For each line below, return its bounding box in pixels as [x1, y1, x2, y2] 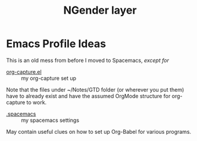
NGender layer [63, 4, 137, 17]
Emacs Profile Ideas [6, 37, 106, 51]
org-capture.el [6, 68, 42, 75]
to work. [26, 99, 47, 106]
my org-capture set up [21, 74, 76, 82]
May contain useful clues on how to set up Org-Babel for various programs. [6, 128, 192, 135]
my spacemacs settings [21, 117, 79, 124]
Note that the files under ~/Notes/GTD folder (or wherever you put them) [6, 86, 185, 93]
